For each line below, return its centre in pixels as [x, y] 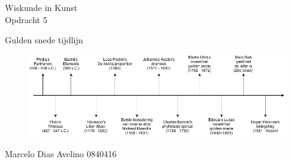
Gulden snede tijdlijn [44, 40]
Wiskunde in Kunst [41, 7]
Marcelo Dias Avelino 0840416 [61, 153]
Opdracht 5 [26, 19]
